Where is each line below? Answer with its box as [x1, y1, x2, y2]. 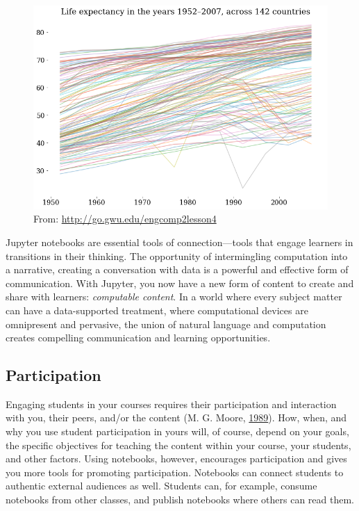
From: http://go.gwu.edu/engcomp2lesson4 [33, 211, 217, 226]
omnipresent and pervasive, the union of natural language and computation [6, 316, 326, 331]
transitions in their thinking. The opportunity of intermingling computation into [6, 248, 348, 263]
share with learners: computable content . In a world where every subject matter [6, 289, 342, 304]
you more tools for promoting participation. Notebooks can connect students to [6, 464, 344, 479]
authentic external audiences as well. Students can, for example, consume [6, 478, 317, 493]
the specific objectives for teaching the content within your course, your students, [6, 437, 351, 452]
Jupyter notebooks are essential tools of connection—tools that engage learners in [6, 234, 353, 249]
